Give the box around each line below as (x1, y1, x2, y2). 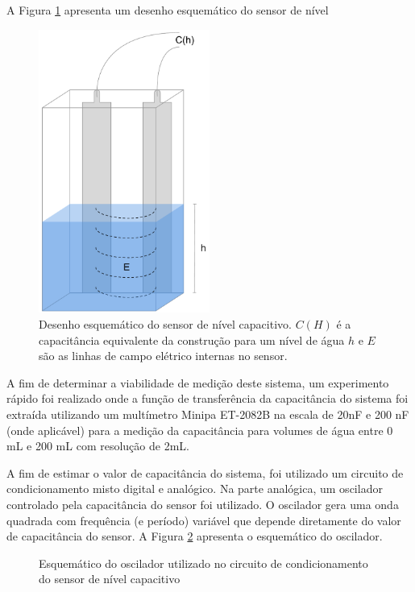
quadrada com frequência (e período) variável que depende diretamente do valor (6, 511, 401, 528)
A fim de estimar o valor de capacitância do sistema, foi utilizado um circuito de (6, 464, 404, 481)
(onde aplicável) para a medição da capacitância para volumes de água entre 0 (6, 421, 393, 438)
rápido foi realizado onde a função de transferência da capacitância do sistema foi (6, 390, 409, 407)
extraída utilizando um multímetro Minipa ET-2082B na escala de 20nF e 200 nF (6, 406, 409, 422)
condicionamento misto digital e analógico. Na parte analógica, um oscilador (6, 480, 383, 497)
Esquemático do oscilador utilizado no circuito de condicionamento (39, 554, 368, 571)
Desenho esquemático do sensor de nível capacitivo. (39, 316, 292, 333)
